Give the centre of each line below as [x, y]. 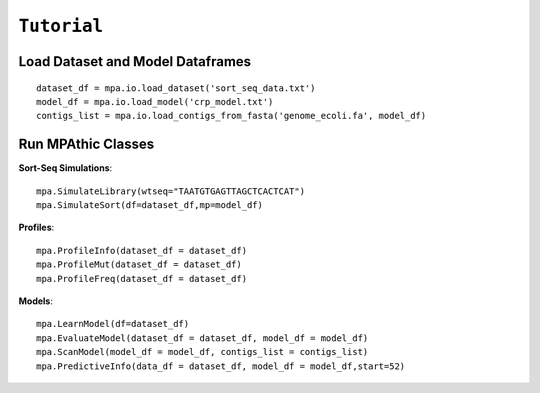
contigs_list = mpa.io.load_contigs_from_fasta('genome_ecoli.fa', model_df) [231, 116]
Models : [36, 301]
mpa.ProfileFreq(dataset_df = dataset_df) [142, 278]
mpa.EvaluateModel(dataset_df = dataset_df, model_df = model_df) [202, 338]
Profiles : [36, 227]
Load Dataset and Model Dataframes [135, 61]
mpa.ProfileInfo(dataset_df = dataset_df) [142, 250]
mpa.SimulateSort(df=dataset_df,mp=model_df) [150, 205]
